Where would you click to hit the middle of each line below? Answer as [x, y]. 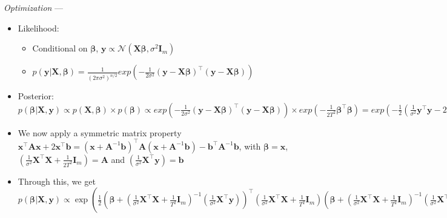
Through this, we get [57, 181]
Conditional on [60, 48]
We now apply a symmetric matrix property [100, 132]
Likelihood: [38, 28]
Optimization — [34, 7]
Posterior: [36, 96]
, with [250, 146]
